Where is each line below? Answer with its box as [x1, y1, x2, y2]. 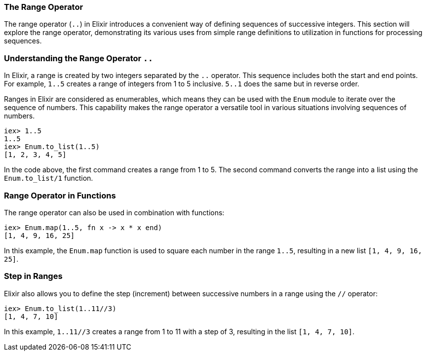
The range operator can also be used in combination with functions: [4, 208, 225, 217]
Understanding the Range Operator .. [4, 53, 153, 63]
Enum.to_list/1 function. [4, 174, 93, 183]
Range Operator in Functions [4, 190, 116, 200]
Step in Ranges [4, 271, 63, 281]
